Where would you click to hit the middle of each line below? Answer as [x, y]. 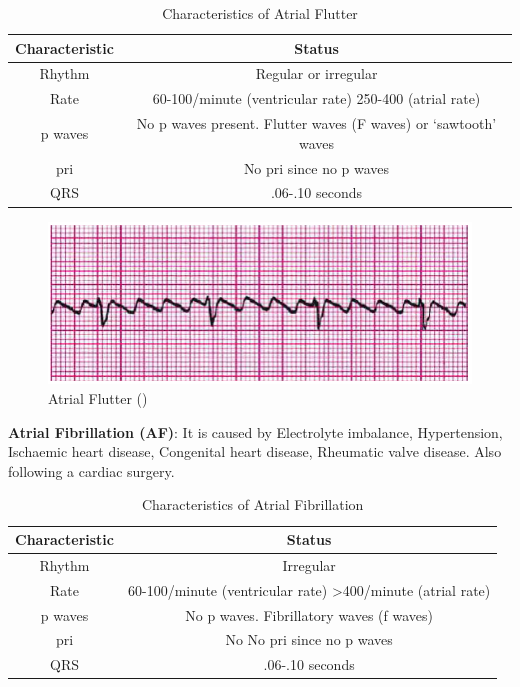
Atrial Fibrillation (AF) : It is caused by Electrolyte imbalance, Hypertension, [255, 431]
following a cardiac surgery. [91, 470]
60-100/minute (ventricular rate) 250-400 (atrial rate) [316, 98]
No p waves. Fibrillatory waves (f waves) [309, 614]
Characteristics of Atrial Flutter [260, 13]
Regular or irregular [316, 73]
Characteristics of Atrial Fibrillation [252, 504]
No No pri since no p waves [309, 639]
